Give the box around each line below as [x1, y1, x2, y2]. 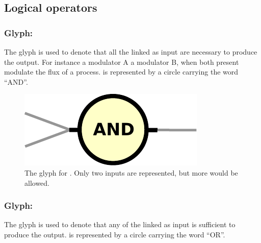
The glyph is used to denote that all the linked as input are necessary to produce [4, 46, 257, 57]
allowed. [24, 177, 49, 188]
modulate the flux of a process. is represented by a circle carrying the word [4, 66, 239, 77]
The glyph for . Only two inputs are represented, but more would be [24, 167, 238, 178]
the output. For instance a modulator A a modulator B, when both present [4, 56, 239, 67]
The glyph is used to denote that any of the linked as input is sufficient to [4, 219, 236, 230]
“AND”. [4, 76, 28, 87]
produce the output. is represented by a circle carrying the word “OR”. [4, 229, 225, 239]
